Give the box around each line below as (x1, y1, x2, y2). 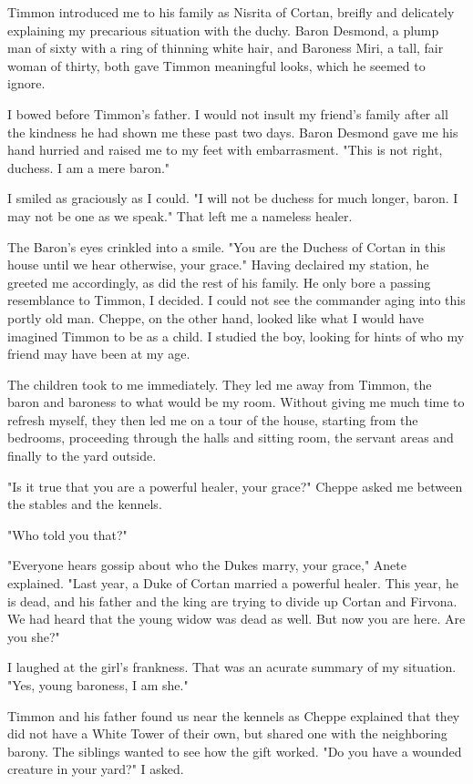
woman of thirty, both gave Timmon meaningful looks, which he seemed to (7, 56, 426, 75)
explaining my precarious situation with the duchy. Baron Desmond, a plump (7, 20, 439, 39)
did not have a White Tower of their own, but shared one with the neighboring (7, 724, 447, 743)
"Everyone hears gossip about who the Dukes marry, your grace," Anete (7, 555, 407, 575)
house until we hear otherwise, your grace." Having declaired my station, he (7, 255, 429, 274)
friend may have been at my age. (7, 344, 190, 363)
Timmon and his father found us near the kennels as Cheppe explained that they (7, 706, 460, 725)
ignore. (7, 74, 46, 93)
